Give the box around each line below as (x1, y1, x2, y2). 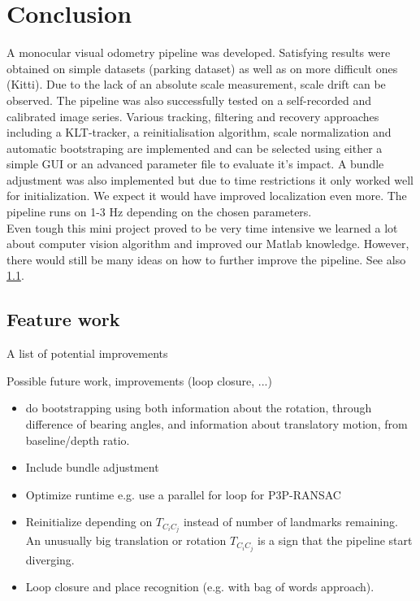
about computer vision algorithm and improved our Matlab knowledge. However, (6, 235, 409, 252)
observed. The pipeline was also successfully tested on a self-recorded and (6, 91, 372, 108)
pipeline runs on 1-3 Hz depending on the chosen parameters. (6, 203, 312, 220)
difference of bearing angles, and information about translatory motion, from (25, 416, 408, 433)
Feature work (6, 307, 120, 332)
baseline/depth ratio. (25, 431, 130, 448)
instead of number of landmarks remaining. (183, 513, 398, 530)
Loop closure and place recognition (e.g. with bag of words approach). (25, 578, 375, 595)
